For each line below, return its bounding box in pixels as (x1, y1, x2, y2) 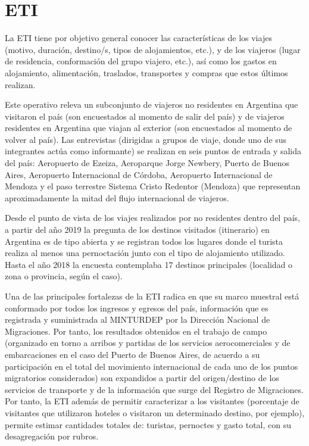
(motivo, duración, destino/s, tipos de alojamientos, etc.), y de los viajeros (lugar (5, 43, 301, 55)
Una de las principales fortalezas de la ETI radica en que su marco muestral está (5, 290, 299, 302)
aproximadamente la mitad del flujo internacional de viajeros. (5, 191, 229, 204)
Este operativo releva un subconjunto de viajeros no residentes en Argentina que (5, 98, 298, 111)
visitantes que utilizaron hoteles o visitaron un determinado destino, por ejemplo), (5, 406, 305, 419)
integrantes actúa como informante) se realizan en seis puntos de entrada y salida (5, 145, 301, 157)
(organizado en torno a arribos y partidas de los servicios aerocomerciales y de (5, 336, 291, 349)
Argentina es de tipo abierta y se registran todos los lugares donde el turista (5, 235, 283, 247)
